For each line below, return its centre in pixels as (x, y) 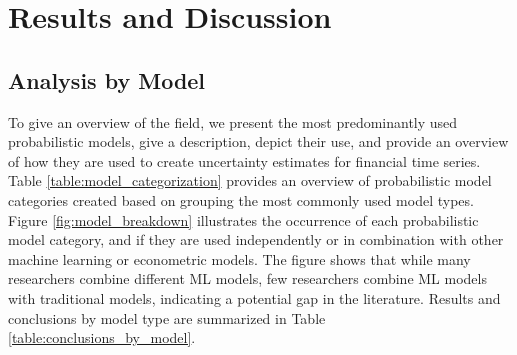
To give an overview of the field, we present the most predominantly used (233, 121)
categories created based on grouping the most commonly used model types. (241, 199)
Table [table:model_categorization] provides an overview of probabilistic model (250, 180)
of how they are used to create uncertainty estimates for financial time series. (244, 160)
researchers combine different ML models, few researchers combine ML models (247, 278)
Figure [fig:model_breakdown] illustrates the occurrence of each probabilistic (243, 219)
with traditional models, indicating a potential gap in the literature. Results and (254, 297)
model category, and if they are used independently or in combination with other (256, 239)
